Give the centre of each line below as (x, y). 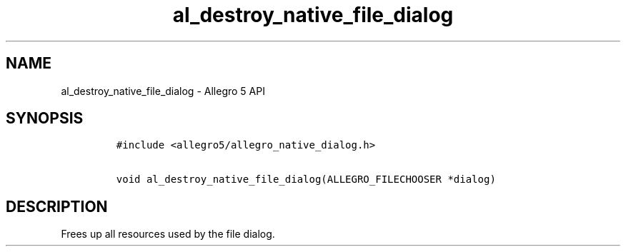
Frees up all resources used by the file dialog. (168, 234)
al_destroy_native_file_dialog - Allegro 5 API (163, 91)
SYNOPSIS (45, 119)
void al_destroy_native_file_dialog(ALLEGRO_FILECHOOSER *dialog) (306, 180)
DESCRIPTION (57, 206)
